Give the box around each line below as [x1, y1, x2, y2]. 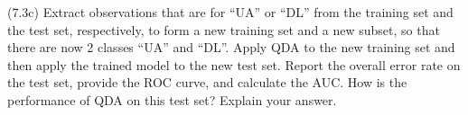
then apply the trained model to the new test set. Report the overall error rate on [7, 55, 461, 74]
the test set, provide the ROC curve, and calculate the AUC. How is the [7, 73, 407, 92]
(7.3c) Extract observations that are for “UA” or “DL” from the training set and [7, 3, 454, 21]
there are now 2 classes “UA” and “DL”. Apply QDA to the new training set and [7, 38, 455, 57]
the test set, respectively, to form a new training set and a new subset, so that [7, 20, 440, 39]
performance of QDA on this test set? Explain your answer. [7, 90, 337, 109]
